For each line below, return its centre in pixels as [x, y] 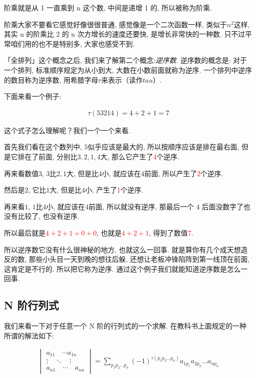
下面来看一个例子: [33, 96]
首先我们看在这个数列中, [43, 147]
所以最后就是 [25, 232]
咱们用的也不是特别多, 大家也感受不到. [73, 43]
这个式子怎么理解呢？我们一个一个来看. [67, 130]
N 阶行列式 [31, 305]
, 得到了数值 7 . [171, 232]
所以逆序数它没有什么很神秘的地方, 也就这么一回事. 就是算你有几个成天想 [123, 249]
